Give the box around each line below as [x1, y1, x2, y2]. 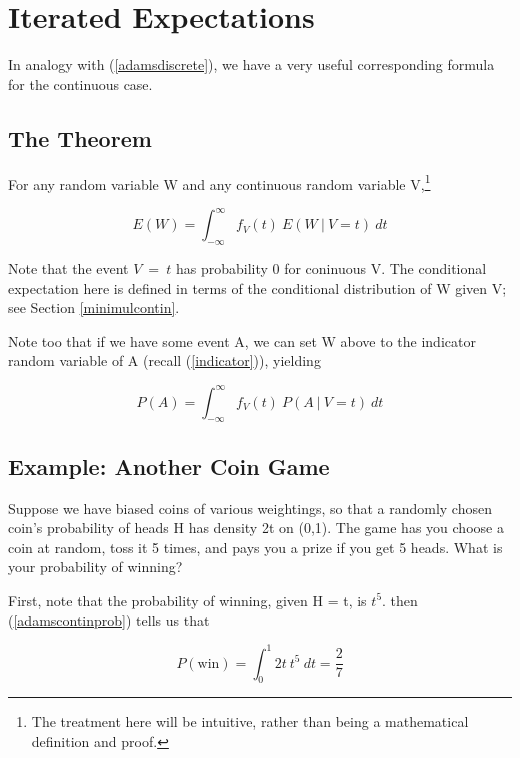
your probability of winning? [8, 556, 183, 577]
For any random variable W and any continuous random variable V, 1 [8, 170, 431, 194]
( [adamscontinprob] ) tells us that [8, 609, 210, 630]
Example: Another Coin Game [8, 450, 330, 481]
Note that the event [8, 258, 129, 279]
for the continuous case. [8, 73, 153, 94]
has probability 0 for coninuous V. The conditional [175, 258, 487, 279]
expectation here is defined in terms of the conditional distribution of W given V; [8, 277, 507, 298]
